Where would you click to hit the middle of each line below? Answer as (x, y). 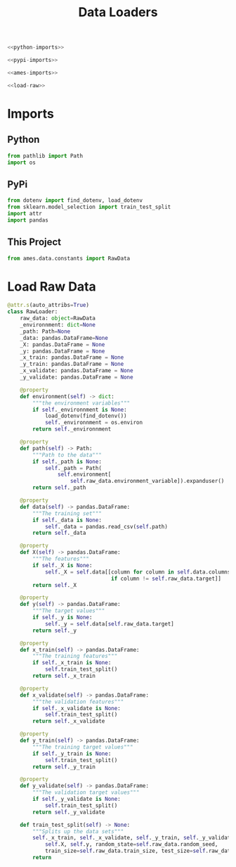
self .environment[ (84, 475)
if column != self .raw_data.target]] (166, 578)
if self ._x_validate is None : (77, 708)
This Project (34, 242)
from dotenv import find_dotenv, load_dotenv (75, 201)
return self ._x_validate (69, 721)
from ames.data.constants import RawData (69, 258)
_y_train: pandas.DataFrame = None (72, 364)
